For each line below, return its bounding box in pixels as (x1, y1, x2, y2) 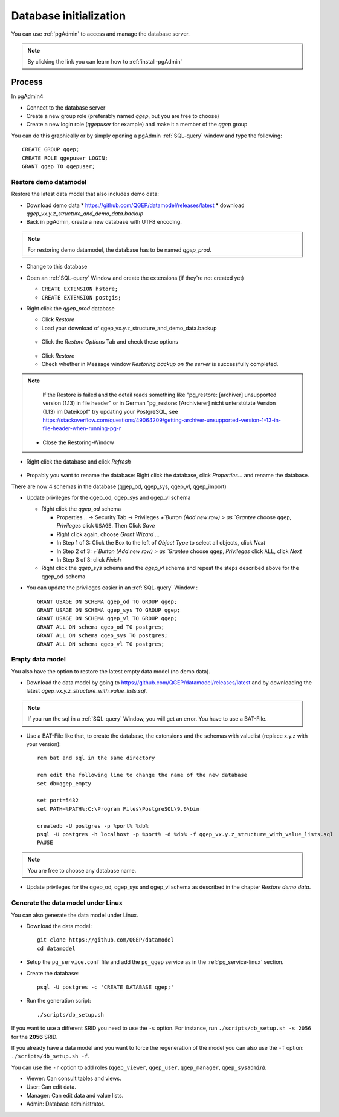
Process (11, 77, 43, 87)
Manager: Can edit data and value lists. (26, 1092, 124, 1099)
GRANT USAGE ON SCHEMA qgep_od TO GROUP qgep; (37, 598, 178, 605)
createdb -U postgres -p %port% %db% (37, 822, 149, 829)
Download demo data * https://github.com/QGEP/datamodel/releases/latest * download (26, 201, 245, 209)
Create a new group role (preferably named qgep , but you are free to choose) (26, 113, 220, 120)
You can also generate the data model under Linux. (11, 911, 138, 919)
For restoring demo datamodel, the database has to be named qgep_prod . (27, 246, 211, 254)
